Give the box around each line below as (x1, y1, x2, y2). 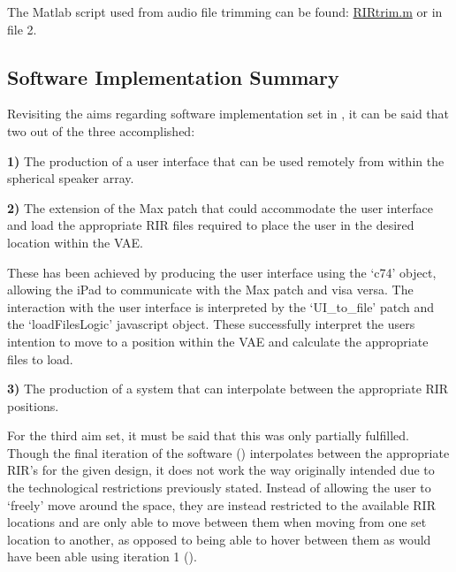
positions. (7, 396, 59, 415)
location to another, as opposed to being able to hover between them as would (7, 530, 431, 548)
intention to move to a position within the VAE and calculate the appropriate (7, 332, 429, 350)
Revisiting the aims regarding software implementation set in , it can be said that (7, 104, 450, 123)
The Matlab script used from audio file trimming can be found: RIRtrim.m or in (7, 3, 443, 20)
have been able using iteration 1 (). (7, 547, 197, 566)
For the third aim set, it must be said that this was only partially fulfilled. (7, 426, 409, 445)
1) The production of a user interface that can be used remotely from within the (7, 151, 445, 170)
